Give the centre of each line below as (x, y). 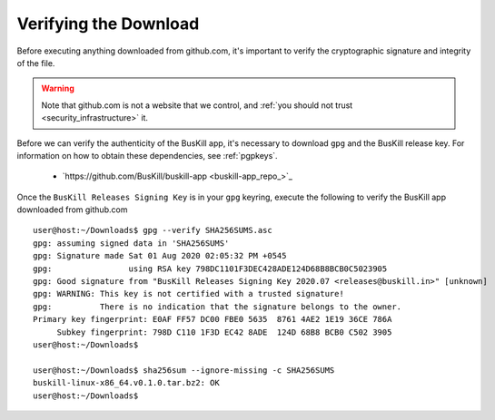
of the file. (36, 63)
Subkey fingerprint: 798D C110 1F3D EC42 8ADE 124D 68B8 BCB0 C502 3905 (224, 332)
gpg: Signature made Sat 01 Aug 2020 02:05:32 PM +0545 (160, 256)
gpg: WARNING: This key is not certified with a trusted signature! (188, 294)
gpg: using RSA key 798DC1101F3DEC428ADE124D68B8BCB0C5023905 (210, 269)
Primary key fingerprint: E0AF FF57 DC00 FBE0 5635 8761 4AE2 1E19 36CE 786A (213, 319)
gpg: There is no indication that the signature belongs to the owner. (218, 307)
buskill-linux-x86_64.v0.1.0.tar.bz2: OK (126, 383)
